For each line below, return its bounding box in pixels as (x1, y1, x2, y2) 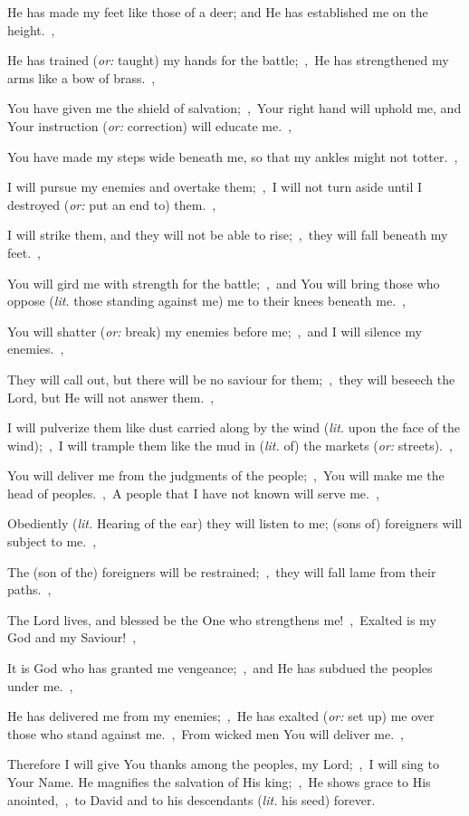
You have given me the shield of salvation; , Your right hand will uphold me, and (7, 99, 462, 118)
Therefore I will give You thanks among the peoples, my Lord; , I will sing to (7, 754, 439, 773)
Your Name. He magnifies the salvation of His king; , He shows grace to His (7, 773, 431, 791)
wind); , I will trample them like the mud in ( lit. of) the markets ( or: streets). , (7, 435, 453, 454)
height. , (7, 20, 55, 39)
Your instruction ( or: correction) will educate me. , (7, 116, 292, 135)
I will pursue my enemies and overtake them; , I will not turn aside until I (7, 177, 423, 196)
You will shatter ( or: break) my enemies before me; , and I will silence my (7, 321, 422, 340)
